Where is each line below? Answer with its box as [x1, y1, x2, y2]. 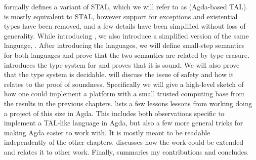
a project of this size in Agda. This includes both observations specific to [4, 108, 224, 118]
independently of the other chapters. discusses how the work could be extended [4, 137, 244, 147]
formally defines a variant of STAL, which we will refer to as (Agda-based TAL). [4, 1, 248, 11]
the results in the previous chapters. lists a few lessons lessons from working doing [4, 98, 252, 108]
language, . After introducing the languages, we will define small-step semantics [4, 40, 245, 50]
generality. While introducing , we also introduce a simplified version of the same [4, 30, 249, 40]
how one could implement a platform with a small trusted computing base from [4, 88, 245, 99]
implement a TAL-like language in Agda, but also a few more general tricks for [4, 118, 243, 128]
